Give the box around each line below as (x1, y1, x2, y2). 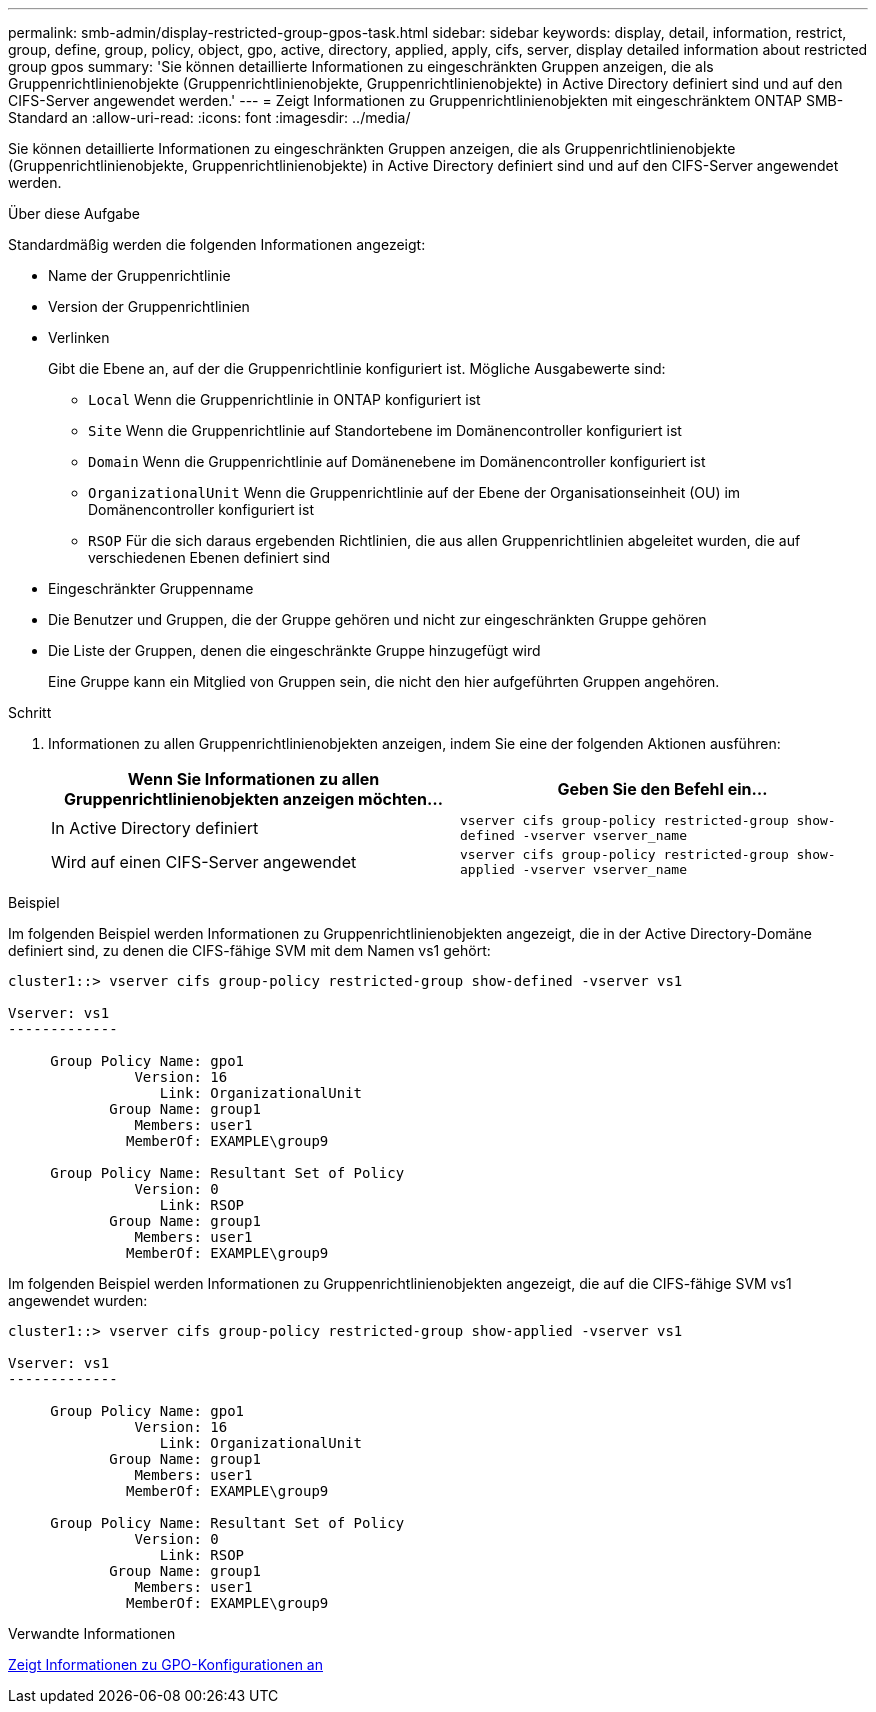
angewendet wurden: (8, 1292, 148, 1309)
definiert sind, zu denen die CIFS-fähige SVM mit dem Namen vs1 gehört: (8, 942, 491, 959)
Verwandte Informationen (8, 1625, 176, 1642)
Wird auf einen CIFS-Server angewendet (51, 852, 357, 872)
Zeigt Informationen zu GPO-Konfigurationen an (8, 1656, 323, 1673)
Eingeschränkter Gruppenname (48, 580, 254, 597)
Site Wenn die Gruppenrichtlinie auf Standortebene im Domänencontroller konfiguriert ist (88, 422, 682, 439)
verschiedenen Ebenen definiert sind (88, 549, 331, 566)
